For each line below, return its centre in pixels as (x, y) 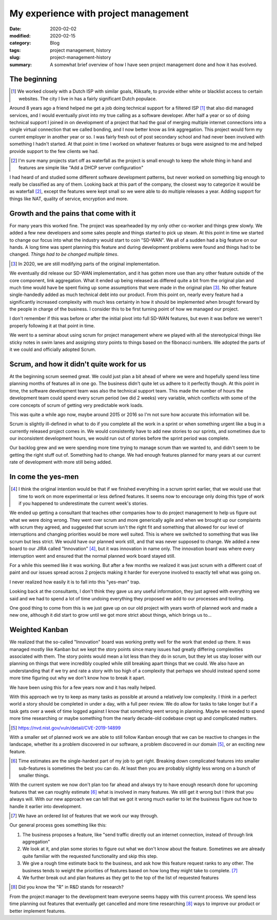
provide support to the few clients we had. (54, 151)
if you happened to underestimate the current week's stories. (83, 503)
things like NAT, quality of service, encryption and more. (69, 199)
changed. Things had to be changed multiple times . (64, 255)
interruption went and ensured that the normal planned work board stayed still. (93, 556)
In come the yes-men (44, 477)
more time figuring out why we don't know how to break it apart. (77, 678)
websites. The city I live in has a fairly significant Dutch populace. (88, 99)
